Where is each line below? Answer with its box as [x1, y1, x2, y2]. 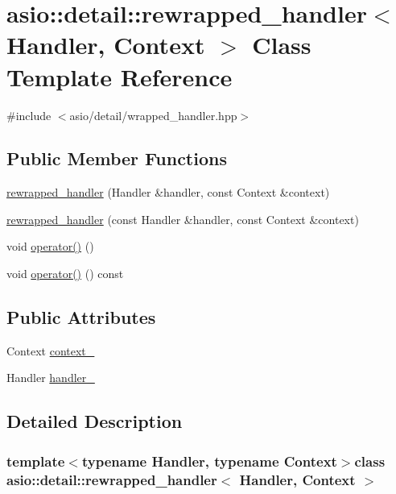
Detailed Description [6, 409, 183, 434]
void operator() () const [6, 265, 124, 282]
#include [6, 106, 52, 123]
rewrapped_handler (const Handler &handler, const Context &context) [6, 210, 359, 227]
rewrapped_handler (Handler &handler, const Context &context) [6, 184, 330, 201]
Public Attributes [6, 305, 156, 330]
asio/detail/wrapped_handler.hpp [69, 106, 237, 123]
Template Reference [6, 60, 233, 93]
